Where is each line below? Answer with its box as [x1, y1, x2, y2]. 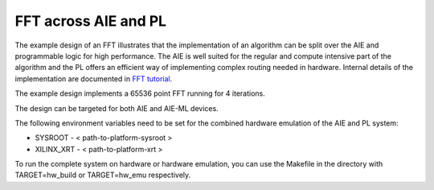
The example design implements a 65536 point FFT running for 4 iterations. [14, 89, 265, 98]
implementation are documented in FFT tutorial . [14, 73, 173, 84]
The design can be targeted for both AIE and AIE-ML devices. [14, 103, 219, 113]
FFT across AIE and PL [14, 12, 167, 30]
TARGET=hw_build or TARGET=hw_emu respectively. [14, 170, 191, 180]
